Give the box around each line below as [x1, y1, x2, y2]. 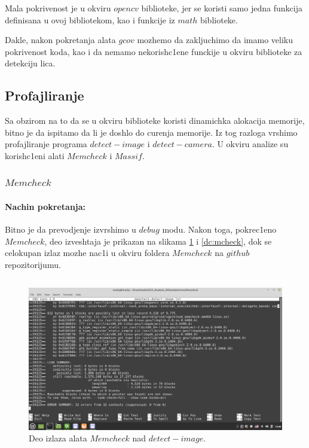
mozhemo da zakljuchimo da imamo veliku [137, 33, 293, 46]
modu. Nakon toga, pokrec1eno [162, 223, 277, 236]
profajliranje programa [5, 138, 87, 150]
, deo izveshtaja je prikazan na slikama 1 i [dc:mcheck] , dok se [44, 234, 272, 247]
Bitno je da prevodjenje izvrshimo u [5, 223, 136, 236]
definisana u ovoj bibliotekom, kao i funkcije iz [5, 13, 175, 26]
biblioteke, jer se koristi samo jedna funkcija [141, 2, 302, 14]
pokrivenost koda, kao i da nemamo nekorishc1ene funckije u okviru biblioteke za [5, 45, 302, 57]
